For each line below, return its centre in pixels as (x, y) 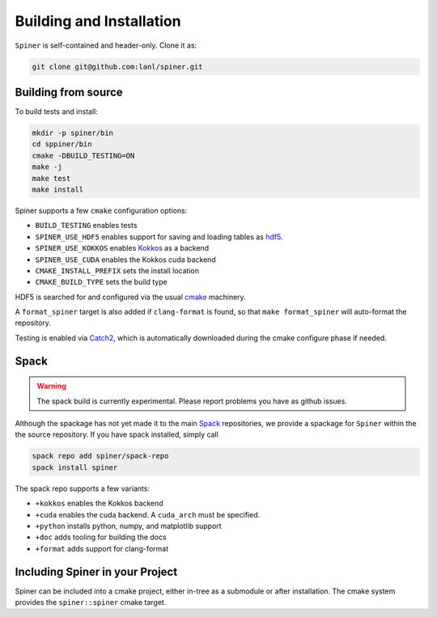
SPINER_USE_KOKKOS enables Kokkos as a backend (122, 248)
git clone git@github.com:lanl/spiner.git (117, 66)
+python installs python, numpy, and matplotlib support (128, 526)
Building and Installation (98, 21)
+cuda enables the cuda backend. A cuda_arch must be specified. (148, 514)
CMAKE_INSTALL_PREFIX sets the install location (117, 270)
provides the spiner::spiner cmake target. (91, 602)
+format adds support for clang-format (102, 548)
